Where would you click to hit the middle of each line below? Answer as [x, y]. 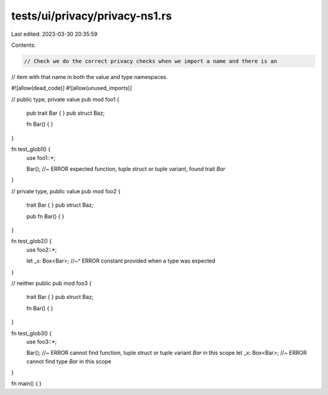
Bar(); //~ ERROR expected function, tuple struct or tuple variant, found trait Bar [126, 169]
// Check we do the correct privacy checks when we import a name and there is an [151, 61]
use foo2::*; [42, 250]
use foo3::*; [42, 342]
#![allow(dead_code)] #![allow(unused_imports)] [72, 88]
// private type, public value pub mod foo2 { [66, 191]
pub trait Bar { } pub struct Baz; [66, 113]
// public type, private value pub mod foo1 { [65, 99]
